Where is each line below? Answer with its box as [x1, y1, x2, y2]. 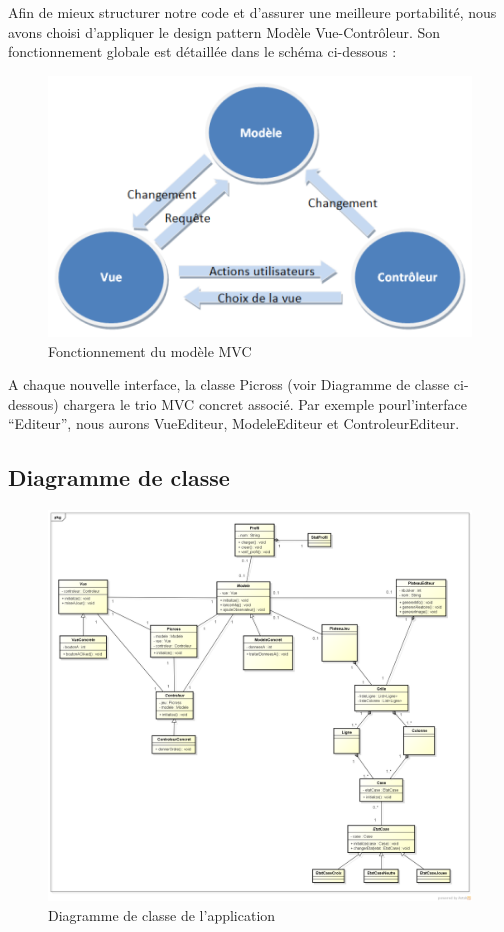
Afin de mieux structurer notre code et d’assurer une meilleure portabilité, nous [8, 2, 497, 22]
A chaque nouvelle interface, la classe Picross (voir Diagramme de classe [8, 374, 450, 395]
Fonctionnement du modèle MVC [48, 340, 252, 361]
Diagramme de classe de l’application [48, 904, 276, 925]
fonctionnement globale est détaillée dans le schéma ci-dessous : [8, 41, 397, 62]
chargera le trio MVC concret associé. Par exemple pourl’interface [63, 393, 467, 414]
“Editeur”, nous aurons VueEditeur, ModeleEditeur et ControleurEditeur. [8, 413, 460, 434]
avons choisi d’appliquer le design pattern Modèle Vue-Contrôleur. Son [8, 21, 441, 42]
